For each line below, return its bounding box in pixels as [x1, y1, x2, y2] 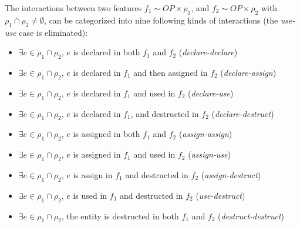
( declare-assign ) [220, 66, 277, 78]
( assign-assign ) [178, 128, 232, 140]
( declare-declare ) [178, 46, 238, 58]
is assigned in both [73, 128, 140, 140]
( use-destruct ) [195, 189, 245, 201]
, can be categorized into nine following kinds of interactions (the [44, 14, 278, 26]
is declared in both [73, 46, 140, 58]
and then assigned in [133, 66, 208, 78]
